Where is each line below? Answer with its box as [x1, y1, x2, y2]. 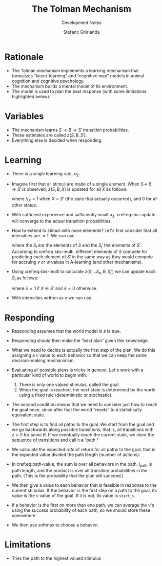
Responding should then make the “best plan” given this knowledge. [11, 338, 149, 343]
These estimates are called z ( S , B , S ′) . [11, 132, 87, 138]
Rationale [4, 51, 44, 62]
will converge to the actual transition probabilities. [11, 218, 112, 224]
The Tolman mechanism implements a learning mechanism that [11, 68, 139, 73]
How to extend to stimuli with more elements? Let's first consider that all [11, 227, 157, 233]
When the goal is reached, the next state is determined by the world [19, 387, 156, 393]
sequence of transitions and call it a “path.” [11, 437, 99, 443]
